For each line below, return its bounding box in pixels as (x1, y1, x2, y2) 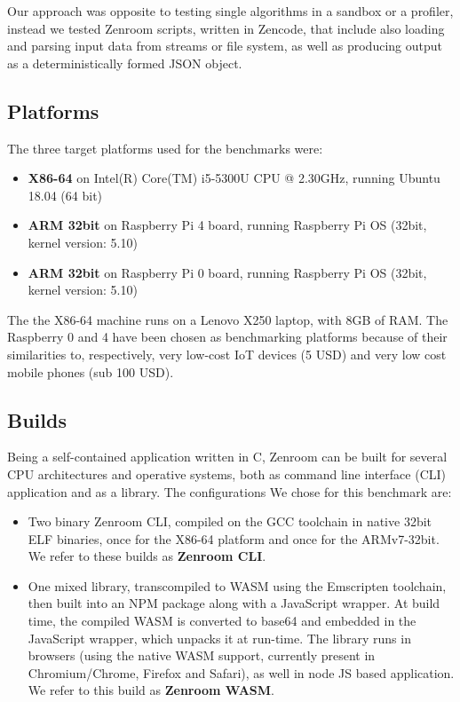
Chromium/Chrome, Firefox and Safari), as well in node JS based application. (28, 663, 455, 682)
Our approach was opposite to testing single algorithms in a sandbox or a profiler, (7, 2, 454, 20)
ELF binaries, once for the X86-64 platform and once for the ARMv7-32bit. (28, 529, 440, 548)
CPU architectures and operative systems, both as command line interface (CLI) (7, 464, 447, 483)
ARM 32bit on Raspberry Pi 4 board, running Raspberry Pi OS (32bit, (28, 216, 427, 234)
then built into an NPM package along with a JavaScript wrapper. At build (28, 594, 440, 612)
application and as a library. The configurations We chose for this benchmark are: (7, 482, 452, 501)
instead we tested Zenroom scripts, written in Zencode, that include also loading (7, 19, 445, 37)
